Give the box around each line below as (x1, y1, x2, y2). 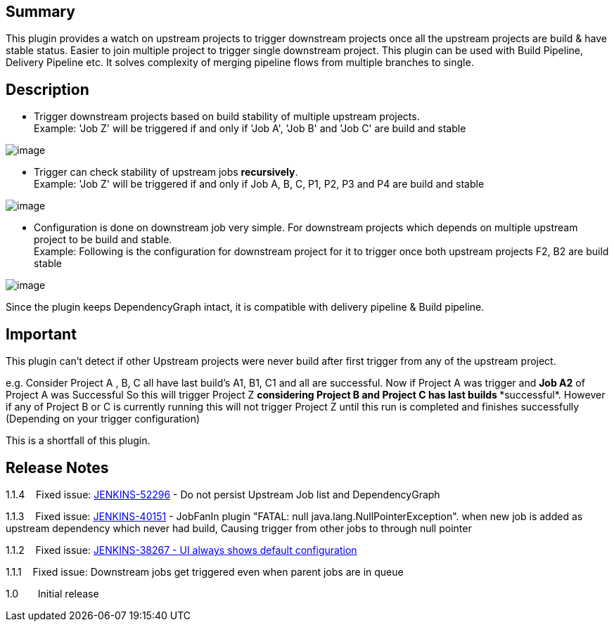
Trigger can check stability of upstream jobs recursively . (34, 166, 298, 179)
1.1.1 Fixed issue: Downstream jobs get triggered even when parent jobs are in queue (6, 565, 404, 578)
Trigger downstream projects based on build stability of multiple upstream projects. (34, 110, 420, 123)
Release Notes (6, 458, 109, 477)
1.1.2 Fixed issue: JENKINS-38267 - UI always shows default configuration (6, 543, 357, 556)
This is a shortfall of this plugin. (6, 434, 151, 447)
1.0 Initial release (6, 587, 99, 600)
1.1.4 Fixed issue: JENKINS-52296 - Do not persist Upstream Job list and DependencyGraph (6, 488, 440, 500)
